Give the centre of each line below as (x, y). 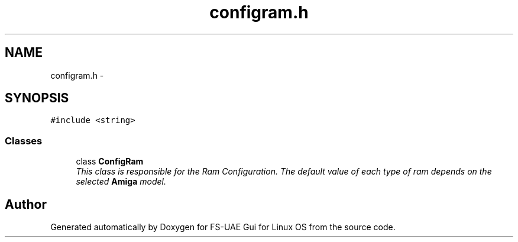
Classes (24, 141)
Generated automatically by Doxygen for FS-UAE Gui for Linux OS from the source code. (223, 227)
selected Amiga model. (121, 182)
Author (26, 204)
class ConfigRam (110, 162)
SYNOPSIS (37, 98)
